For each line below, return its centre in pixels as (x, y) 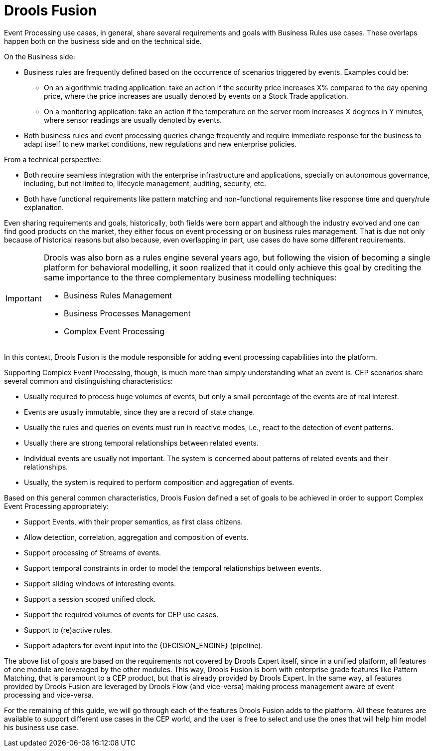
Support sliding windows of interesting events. (100, 583)
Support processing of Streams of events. (93, 552)
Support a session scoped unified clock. (90, 599)
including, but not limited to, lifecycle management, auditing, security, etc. (145, 183)
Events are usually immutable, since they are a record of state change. (140, 412)
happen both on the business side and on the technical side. (103, 41)
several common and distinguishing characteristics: (88, 381)
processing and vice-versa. (49, 695)
